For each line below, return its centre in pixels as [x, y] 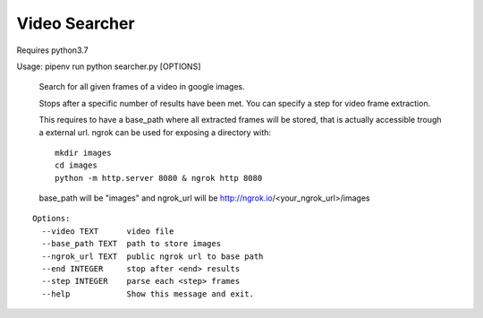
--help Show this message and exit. [148, 294]
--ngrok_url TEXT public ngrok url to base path [153, 256]
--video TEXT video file [108, 231]
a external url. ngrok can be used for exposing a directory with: [155, 132]
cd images [76, 165]
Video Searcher [76, 23]
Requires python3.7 [52, 50]
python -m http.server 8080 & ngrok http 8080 [159, 178]
